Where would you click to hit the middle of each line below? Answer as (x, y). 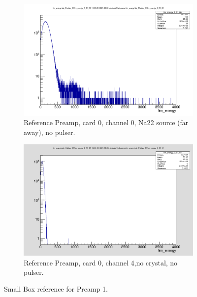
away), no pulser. (49, 132)
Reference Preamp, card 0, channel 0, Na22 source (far (106, 122)
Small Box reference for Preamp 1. (56, 289)
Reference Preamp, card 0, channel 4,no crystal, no (101, 262)
